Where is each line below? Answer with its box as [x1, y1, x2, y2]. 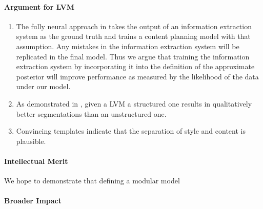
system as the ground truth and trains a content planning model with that [16, 31, 251, 41]
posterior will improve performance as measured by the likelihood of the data [16, 71, 259, 81]
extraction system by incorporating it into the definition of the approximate [16, 61, 255, 72]
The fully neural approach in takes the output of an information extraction [16, 20, 252, 31]
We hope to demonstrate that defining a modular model [4, 175, 180, 186]
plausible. [16, 135, 46, 146]
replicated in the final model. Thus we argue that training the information [16, 51, 250, 61]
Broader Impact [4, 195, 62, 206]
